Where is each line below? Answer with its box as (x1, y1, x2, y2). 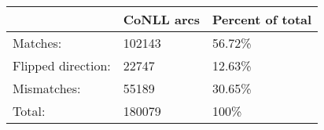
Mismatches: (13, 79, 81, 97)
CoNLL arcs (123, 10, 200, 28)
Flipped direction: (13, 56, 111, 74)
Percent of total (212, 10, 312, 28)
